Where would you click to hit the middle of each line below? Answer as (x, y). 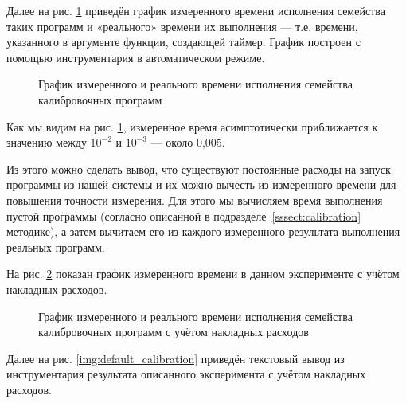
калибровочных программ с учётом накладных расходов (174, 332)
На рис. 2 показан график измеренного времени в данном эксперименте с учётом (203, 274)
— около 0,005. (188, 142)
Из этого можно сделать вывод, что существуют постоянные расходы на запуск (199, 168)
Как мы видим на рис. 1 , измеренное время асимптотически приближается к (192, 126)
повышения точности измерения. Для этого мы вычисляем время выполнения (195, 200)
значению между (47, 142)
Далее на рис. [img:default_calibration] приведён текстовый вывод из (176, 358)
